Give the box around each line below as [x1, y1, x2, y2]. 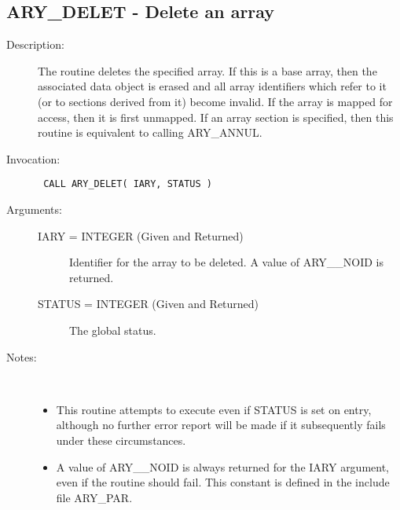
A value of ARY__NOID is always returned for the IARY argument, [56, 458, 390, 475]
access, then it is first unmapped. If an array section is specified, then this [38, 108, 394, 125]
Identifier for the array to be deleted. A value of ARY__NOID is [69, 254, 384, 270]
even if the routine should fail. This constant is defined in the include [56, 474, 390, 490]
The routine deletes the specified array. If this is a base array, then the [38, 62, 377, 79]
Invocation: [6, 150, 61, 167]
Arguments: [6, 201, 62, 218]
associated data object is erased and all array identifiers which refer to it [38, 78, 387, 94]
